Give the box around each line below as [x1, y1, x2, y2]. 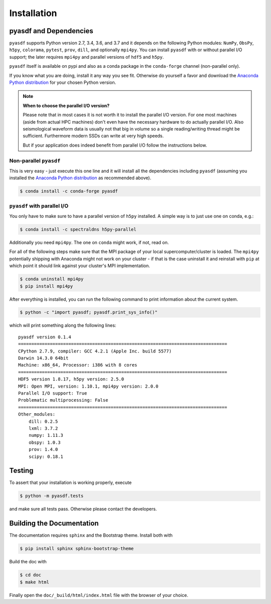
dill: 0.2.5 [28, 418, 58, 424]
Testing [9, 466, 34, 475]
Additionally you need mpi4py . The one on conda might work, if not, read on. [9, 239, 169, 246]
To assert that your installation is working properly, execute [9, 479, 132, 486]
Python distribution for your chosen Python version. [9, 79, 116, 85]
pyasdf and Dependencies [9, 27, 93, 35]
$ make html [20, 579, 50, 585]
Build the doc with [9, 559, 47, 565]
